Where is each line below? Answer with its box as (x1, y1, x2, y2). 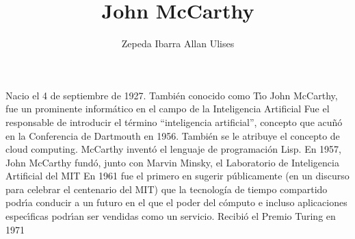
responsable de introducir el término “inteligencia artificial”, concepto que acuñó (5, 114, 343, 129)
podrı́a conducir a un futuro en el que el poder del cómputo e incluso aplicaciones (5, 195, 347, 210)
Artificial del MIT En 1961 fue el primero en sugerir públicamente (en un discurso (5, 168, 350, 183)
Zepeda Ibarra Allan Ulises (121, 36, 235, 51)
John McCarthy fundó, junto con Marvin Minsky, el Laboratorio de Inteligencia (5, 155, 339, 169)
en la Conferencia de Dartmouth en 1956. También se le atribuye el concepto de (5, 128, 340, 142)
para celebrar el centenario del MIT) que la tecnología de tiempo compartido (5, 181, 328, 196)
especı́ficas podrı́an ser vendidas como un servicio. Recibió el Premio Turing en (5, 209, 336, 223)
